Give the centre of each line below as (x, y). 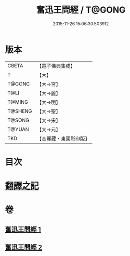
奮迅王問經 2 (24, 248)
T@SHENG (20, 111)
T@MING (18, 102)
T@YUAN (18, 129)
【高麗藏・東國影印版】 (63, 139)
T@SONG (19, 120)
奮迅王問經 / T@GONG (81, 10)
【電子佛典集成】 (56, 66)
